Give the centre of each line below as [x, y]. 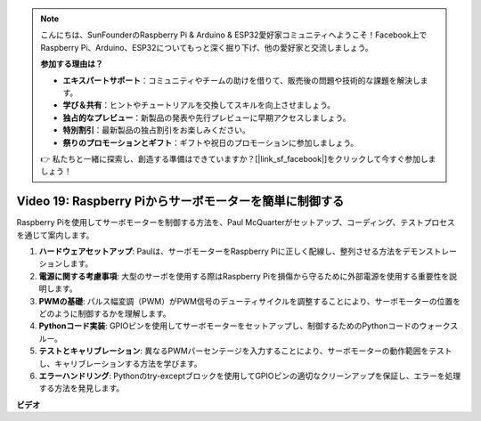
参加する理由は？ [72, 64]
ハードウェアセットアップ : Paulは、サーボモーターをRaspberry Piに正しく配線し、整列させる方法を [220, 251]
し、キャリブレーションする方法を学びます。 [120, 363]
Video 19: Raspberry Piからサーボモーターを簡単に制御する [180, 202]
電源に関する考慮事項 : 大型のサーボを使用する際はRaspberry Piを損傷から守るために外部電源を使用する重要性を [244, 276]
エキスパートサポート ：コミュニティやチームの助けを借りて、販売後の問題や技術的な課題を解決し [241, 80]
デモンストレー [430, 251]
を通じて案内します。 [55, 235]
